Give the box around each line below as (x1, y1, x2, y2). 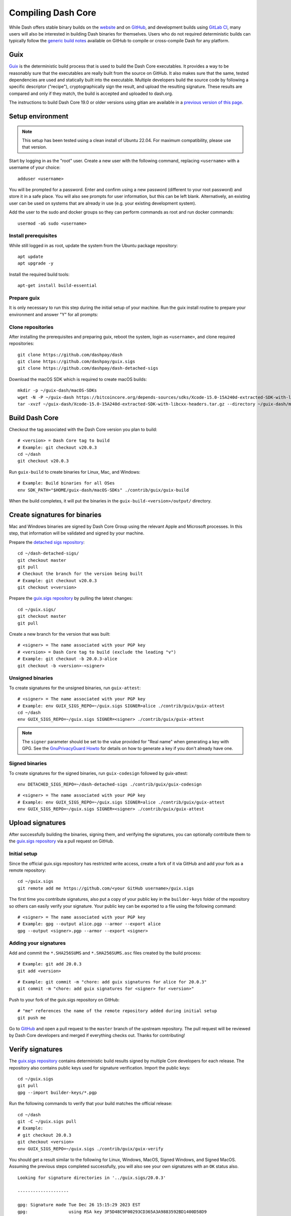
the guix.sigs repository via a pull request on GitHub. (9, 838, 114, 844)
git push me (17, 1015, 46, 1020)
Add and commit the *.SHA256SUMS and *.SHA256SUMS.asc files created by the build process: (9, 950, 201, 956)
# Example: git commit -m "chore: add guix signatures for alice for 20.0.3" (17, 979, 207, 985)
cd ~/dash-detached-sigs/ (17, 551, 80, 556)
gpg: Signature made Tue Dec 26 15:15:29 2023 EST (17, 1202, 141, 1208)
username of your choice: (9, 164, 61, 170)
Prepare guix (9, 294, 40, 301)
